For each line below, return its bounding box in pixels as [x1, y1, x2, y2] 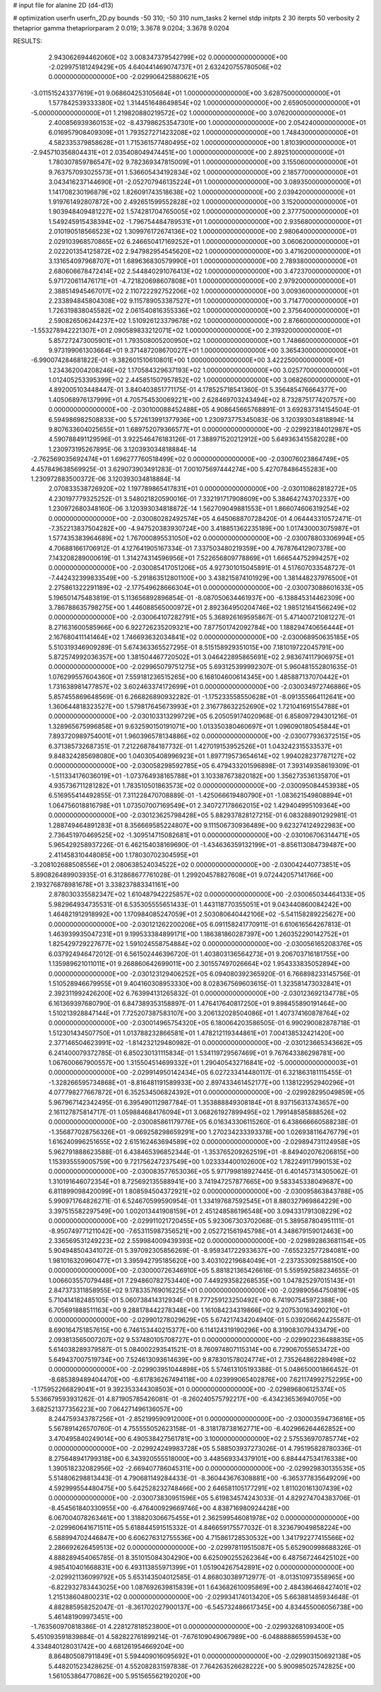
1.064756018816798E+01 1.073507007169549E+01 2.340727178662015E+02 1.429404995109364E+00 [48, 801, 351, 810]
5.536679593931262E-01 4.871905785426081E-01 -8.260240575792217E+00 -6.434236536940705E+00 [30, 1395, 341, 1404]
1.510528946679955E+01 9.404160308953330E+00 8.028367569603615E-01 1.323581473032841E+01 [48, 979, 351, 988]
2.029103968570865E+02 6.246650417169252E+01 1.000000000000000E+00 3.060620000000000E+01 [48, 237, 360, 245]
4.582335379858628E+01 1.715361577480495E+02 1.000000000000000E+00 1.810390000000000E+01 [48, 138, 356, 146]
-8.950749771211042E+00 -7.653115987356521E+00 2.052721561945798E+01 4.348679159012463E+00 [48, 1227, 354, 1235]
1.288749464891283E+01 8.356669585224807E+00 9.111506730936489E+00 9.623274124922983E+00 [48, 821, 356, 829]
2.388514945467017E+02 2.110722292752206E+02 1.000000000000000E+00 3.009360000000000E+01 [48, 286, 359, 295]
